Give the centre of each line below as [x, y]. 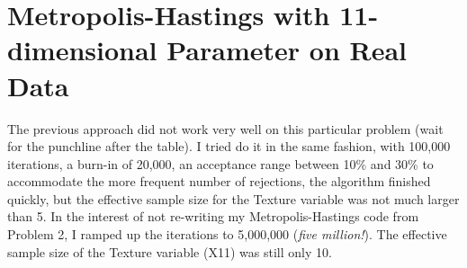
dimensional [82, 50]
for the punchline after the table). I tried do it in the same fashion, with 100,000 [229, 146]
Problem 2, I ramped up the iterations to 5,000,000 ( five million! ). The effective [227, 234]
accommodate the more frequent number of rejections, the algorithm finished [219, 181]
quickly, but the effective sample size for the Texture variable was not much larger [233, 198]
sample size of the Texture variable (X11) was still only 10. [170, 251]
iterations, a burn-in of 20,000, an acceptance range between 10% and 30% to [220, 163]
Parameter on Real [287, 50]
